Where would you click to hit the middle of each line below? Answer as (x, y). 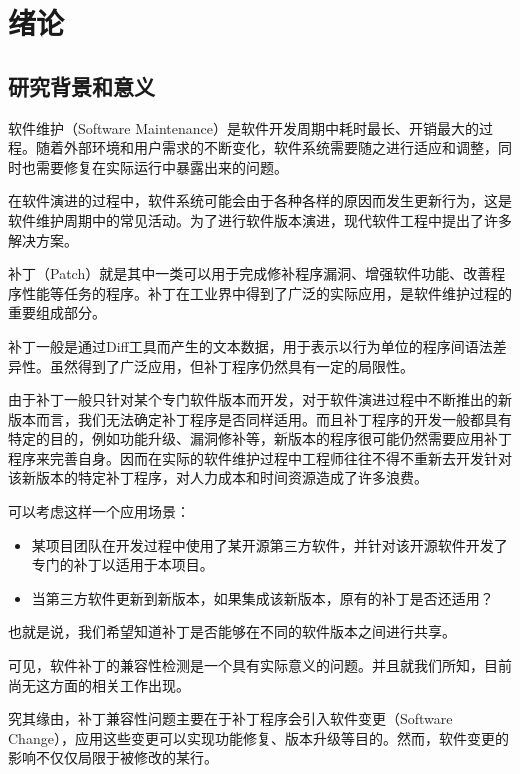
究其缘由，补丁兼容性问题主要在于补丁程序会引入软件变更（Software (230, 718)
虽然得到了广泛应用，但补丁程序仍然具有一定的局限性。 (231, 365)
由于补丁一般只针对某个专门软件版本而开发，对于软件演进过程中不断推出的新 (260, 399)
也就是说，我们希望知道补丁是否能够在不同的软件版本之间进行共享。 (232, 631)
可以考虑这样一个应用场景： (99, 511)
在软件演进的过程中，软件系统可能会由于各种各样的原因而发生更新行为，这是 (260, 200)
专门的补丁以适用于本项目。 (122, 564)
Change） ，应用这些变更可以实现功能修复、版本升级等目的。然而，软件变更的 (258, 737)
